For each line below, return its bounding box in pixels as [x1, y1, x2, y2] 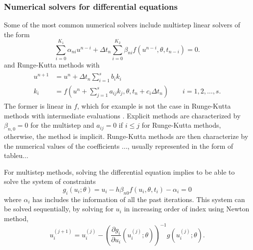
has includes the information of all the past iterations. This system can [32, 194, 245, 204]
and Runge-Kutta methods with [4, 59, 100, 69]
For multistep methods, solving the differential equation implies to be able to [4, 166, 235, 177]
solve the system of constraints [4, 176, 96, 186]
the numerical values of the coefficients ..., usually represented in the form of [4, 140, 233, 151]
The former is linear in [4, 100, 72, 111]
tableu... [4, 150, 28, 160]
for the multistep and [30, 120, 94, 130]
